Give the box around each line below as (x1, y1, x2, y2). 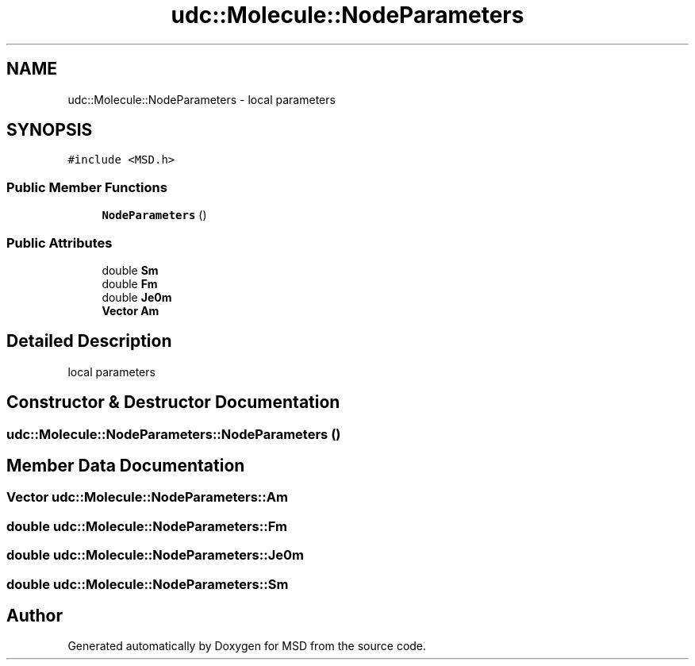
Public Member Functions (6, 179, 167, 195)
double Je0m (102, 290, 172, 304)
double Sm (102, 263, 159, 277)
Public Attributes (6, 234, 113, 251)
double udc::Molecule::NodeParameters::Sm (6, 576, 289, 592)
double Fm (102, 276, 158, 291)
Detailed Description (6, 331, 172, 352)
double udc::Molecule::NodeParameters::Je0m (6, 547, 304, 564)
